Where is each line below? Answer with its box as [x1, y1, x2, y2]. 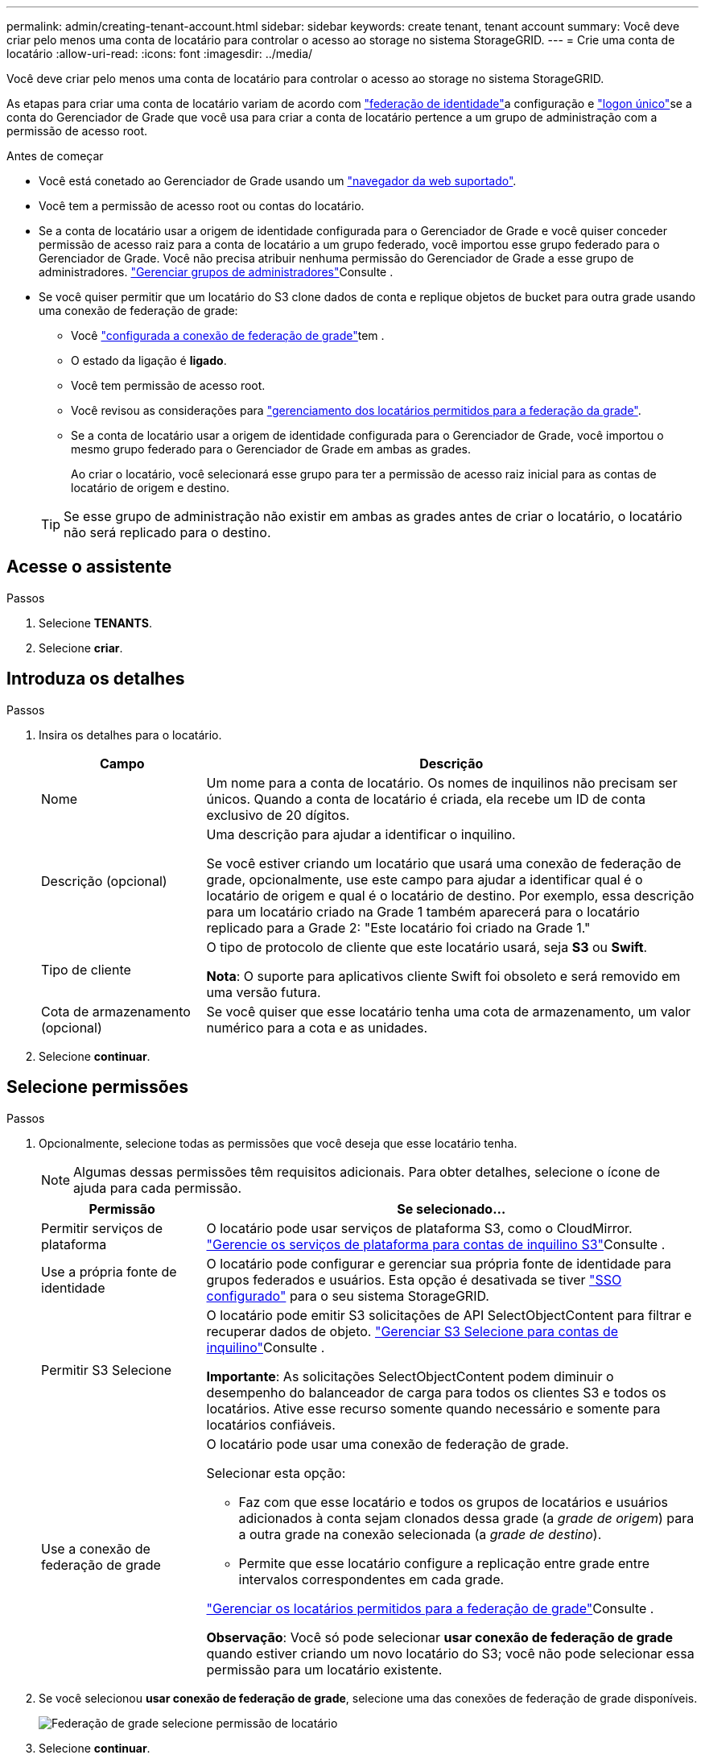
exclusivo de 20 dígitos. [206, 806, 350, 823]
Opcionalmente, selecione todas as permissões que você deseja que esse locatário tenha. [39, 1136, 517, 1150]
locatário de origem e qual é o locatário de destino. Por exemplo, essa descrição [206, 887, 695, 904]
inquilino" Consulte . [206, 1339, 325, 1355]
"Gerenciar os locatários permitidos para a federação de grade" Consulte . [206, 1600, 654, 1616]
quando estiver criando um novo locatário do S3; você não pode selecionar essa [206, 1645, 695, 1662]
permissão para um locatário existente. [206, 1661, 443, 1678]
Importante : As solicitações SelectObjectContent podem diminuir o [206, 1368, 614, 1384]
